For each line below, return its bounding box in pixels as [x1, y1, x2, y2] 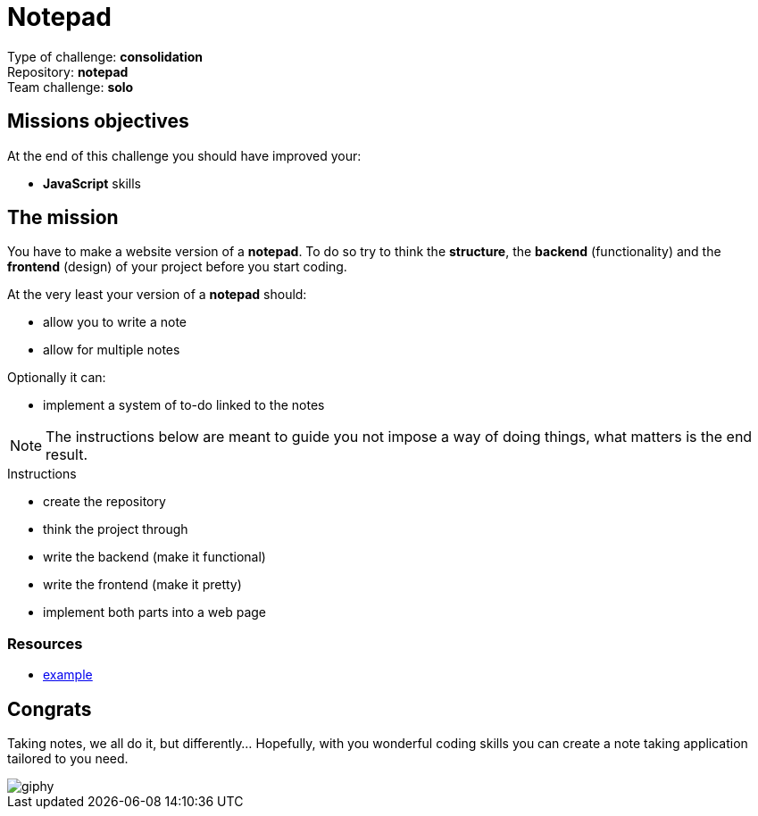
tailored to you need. [7, 751, 129, 767]
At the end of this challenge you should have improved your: [7, 147, 362, 163]
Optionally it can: [7, 370, 106, 386]
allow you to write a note [43, 314, 187, 330]
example [43, 667, 93, 683]
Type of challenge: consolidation [7, 48, 204, 64]
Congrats [7, 697, 92, 720]
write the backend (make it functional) [43, 549, 266, 565]
